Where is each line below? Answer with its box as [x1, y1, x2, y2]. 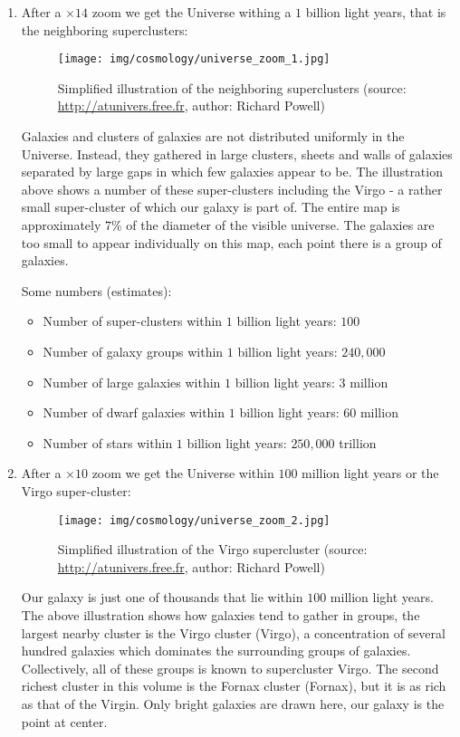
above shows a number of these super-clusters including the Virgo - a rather [21, 179, 443, 198]
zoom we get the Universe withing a [91, 3, 292, 21]
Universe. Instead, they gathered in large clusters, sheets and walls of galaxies [21, 144, 453, 163]
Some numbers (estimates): [21, 281, 172, 300]
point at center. [21, 712, 108, 731]
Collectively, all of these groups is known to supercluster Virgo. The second [21, 658, 439, 677]
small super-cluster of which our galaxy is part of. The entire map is [21, 197, 400, 216]
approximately [21, 215, 101, 234]
